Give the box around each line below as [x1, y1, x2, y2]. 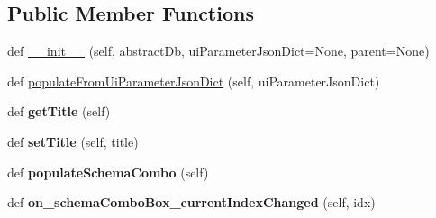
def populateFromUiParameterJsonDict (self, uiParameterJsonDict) [7, 71, 380, 90]
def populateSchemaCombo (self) [7, 162, 209, 181]
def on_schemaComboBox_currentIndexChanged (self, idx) [7, 193, 376, 212]
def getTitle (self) [7, 102, 111, 121]
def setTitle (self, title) [7, 132, 139, 150]
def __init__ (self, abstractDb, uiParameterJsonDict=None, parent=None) [7, 41, 430, 60]
